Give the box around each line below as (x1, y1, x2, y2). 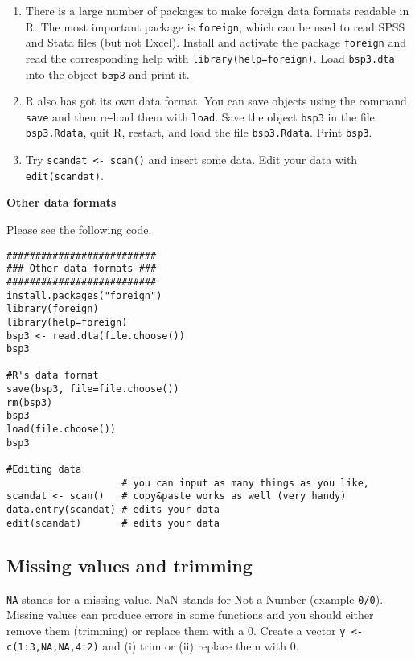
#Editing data (6, 464, 82, 476)
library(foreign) (6, 303, 99, 315)
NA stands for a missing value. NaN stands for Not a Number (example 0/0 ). (6, 590, 384, 607)
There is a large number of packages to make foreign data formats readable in (25, 2, 409, 18)
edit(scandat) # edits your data (6, 517, 220, 529)
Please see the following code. (6, 220, 152, 237)
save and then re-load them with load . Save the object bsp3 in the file (25, 108, 375, 125)
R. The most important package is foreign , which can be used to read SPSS (25, 18, 405, 35)
